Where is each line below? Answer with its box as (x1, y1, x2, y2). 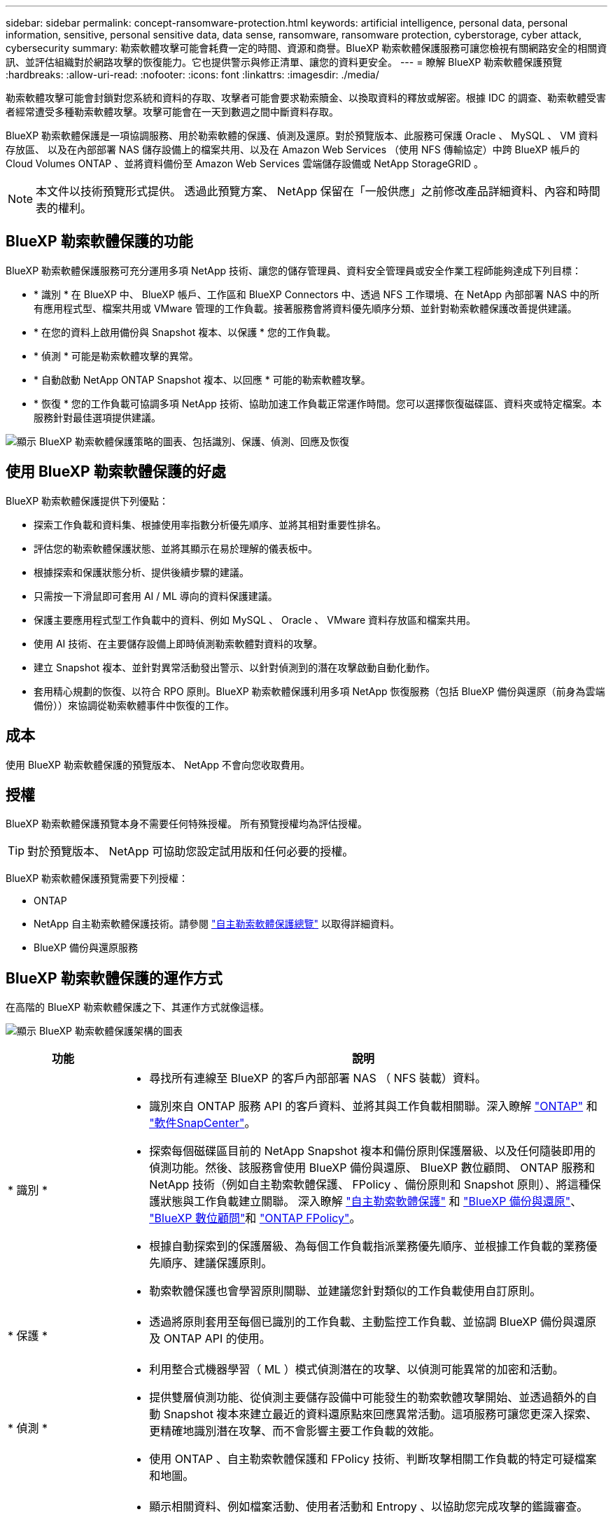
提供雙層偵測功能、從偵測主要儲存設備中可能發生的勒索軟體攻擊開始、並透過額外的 (149, 1390, 586, 1405)
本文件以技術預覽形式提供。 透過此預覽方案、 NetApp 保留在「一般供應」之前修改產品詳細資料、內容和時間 (36, 184, 600, 198)
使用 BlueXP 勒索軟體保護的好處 (6, 463, 226, 481)
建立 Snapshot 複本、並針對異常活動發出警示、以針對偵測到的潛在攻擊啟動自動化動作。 (34, 661, 436, 673)
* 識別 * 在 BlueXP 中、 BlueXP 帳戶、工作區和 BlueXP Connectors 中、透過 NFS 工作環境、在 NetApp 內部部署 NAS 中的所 (34, 288, 600, 300)
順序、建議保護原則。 (160, 1256, 273, 1270)
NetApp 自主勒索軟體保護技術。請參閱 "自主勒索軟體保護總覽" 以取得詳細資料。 (34, 918, 400, 930)
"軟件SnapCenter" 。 (149, 1116, 256, 1130)
